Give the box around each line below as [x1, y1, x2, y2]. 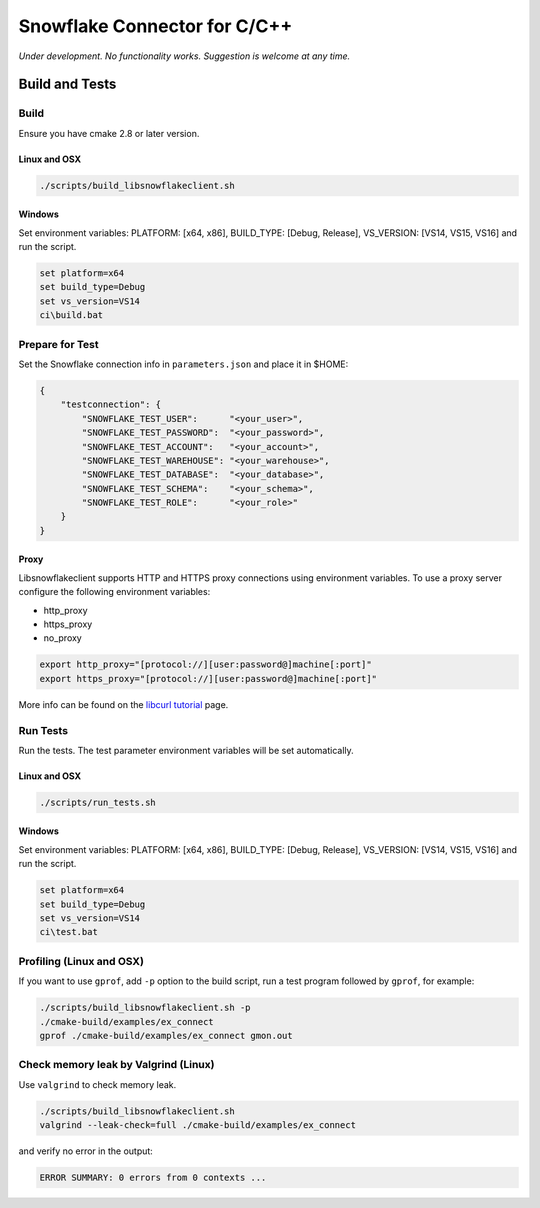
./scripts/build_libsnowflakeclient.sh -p [39, 1002, 251, 1014]
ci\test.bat [39, 926, 99, 938]
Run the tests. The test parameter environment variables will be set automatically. [18, 744, 354, 756]
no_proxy [43, 632, 82, 644]
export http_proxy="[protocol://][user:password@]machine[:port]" [39, 659, 372, 670]
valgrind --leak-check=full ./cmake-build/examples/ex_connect [39, 1120, 357, 1131]
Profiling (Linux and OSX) [18, 954, 145, 968]
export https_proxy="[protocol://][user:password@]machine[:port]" [39, 673, 378, 684]
